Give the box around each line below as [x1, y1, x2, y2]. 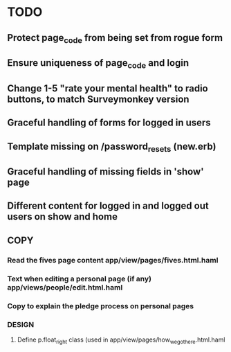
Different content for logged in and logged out [7, 200, 209, 212]
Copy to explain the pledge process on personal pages [7, 301, 194, 310]
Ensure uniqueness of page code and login [7, 57, 190, 71]
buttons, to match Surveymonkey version [7, 93, 190, 105]
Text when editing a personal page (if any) [7, 274, 152, 283]
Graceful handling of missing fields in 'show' [7, 166, 204, 177]
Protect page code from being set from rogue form [7, 32, 223, 45]
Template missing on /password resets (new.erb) [7, 140, 216, 154]
